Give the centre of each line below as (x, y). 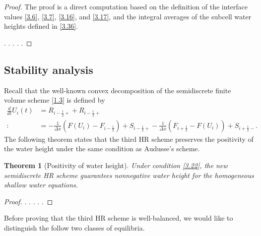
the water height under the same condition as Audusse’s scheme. (102, 148)
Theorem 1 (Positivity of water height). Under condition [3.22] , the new (116, 165)
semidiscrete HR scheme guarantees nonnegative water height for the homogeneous (129, 175)
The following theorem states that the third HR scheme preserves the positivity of (129, 139)
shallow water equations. (41, 185)
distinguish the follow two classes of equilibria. (74, 227)
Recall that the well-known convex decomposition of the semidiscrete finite (118, 90)
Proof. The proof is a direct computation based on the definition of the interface (126, 6)
